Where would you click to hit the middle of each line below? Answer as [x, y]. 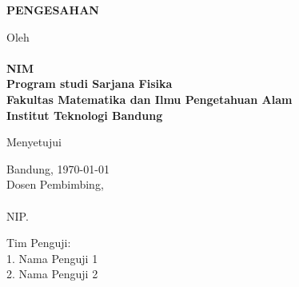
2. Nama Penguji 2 [52, 274]
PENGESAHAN [53, 10]
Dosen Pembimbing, [55, 184]
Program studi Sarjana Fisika [90, 84]
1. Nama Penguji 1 [52, 258]
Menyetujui [34, 142]
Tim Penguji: [39, 243]
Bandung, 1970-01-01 [58, 168]
